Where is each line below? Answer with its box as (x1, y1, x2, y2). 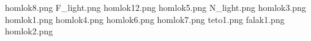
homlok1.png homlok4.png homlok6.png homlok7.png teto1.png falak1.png (5, 13, 285, 25)
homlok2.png (5, 25, 53, 37)
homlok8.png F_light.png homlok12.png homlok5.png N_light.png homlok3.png (5, 1, 306, 13)
